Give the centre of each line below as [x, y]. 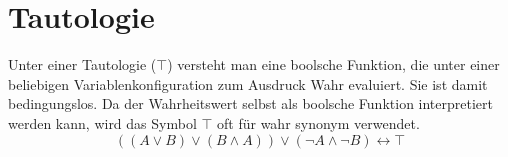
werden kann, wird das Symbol [102, 122]
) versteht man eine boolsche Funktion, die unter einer [333, 64]
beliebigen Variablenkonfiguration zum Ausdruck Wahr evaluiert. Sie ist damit [248, 83]
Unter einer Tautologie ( [82, 64]
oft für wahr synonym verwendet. [318, 122]
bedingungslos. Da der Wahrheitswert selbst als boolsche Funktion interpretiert [250, 103]
